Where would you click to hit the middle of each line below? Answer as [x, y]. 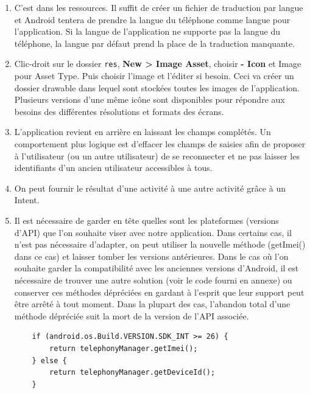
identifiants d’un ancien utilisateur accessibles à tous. [113, 168]
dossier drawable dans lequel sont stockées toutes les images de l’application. [157, 87]
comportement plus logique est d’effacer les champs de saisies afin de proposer [160, 144]
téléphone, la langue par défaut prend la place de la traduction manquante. [155, 43]
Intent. [27, 200]
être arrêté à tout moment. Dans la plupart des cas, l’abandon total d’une [152, 304]
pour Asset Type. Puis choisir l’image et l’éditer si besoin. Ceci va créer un [154, 76]
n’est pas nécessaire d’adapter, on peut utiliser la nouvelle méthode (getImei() [160, 244]
